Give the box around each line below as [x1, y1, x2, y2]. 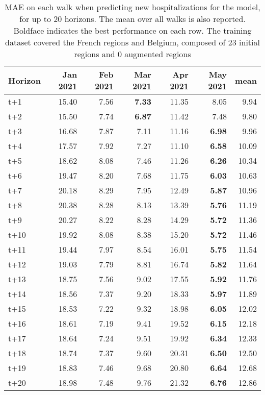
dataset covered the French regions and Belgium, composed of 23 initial [5, 36, 260, 48]
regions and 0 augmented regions [74, 48, 191, 60]
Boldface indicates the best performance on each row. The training [13, 24, 252, 36]
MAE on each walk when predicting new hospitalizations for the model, [5, 1, 260, 13]
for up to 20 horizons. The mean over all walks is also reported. [19, 13, 246, 24]
